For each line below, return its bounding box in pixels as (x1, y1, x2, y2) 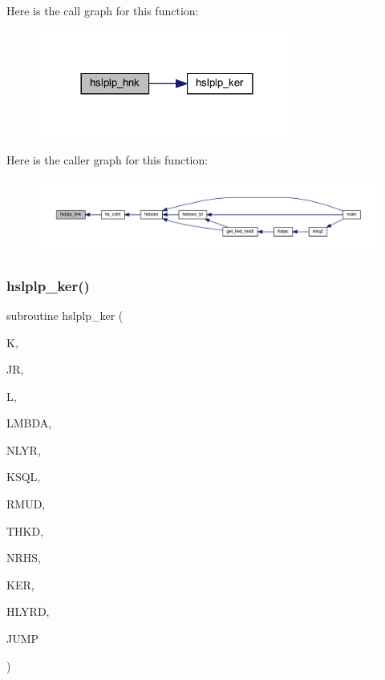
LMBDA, (6, 415, 52, 431)
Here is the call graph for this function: (6, 2, 199, 18)
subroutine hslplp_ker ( (6, 306, 124, 323)
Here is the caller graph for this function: (6, 151, 209, 168)
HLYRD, (6, 603, 50, 620)
